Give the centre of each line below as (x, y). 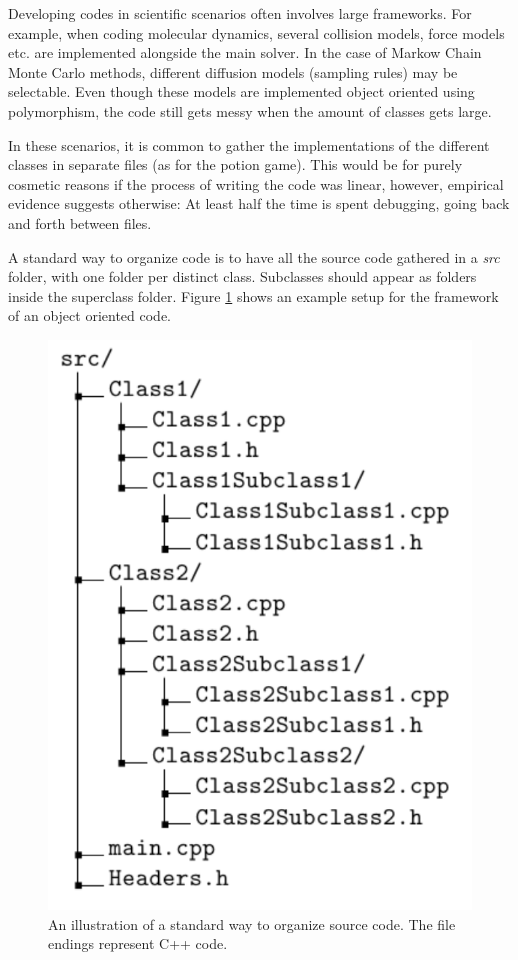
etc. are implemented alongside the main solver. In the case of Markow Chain (245, 52)
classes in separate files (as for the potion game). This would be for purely (235, 164)
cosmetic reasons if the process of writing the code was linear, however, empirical (256, 183)
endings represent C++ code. (138, 943)
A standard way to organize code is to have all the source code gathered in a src (254, 256)
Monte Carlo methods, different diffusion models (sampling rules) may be (233, 71)
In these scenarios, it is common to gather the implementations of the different (249, 144)
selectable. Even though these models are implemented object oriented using (241, 91)
